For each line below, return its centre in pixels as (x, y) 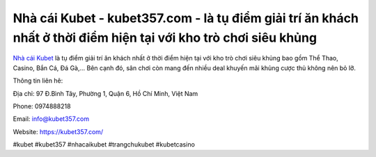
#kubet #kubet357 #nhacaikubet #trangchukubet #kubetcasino (104, 144)
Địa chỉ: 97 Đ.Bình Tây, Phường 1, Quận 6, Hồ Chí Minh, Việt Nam (105, 93)
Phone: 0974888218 (42, 106)
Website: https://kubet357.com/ (58, 131)
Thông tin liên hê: (38, 81)
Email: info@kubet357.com (51, 119)
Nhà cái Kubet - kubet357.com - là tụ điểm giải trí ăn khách (186, 18)
